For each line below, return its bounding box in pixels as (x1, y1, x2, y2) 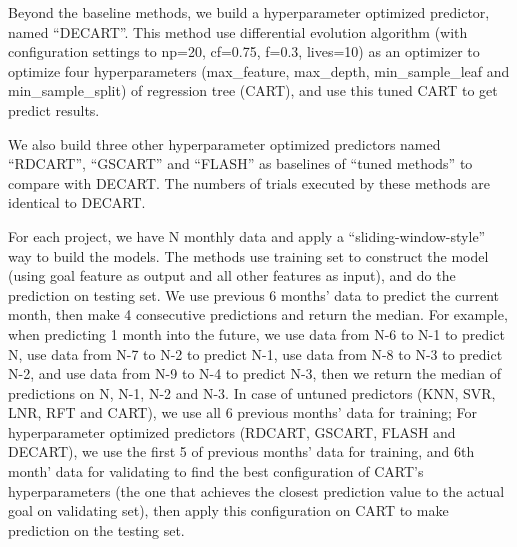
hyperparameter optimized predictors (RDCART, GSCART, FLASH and (8, 421, 456, 442)
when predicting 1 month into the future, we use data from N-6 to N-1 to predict (8, 323, 505, 344)
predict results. (8, 99, 100, 120)
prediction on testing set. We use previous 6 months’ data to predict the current (8, 284, 499, 305)
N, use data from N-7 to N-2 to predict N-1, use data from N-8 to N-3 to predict (8, 343, 503, 364)
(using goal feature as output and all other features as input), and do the (8, 265, 456, 286)
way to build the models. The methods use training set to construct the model (8, 245, 489, 266)
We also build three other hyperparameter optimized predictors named (8, 133, 441, 154)
